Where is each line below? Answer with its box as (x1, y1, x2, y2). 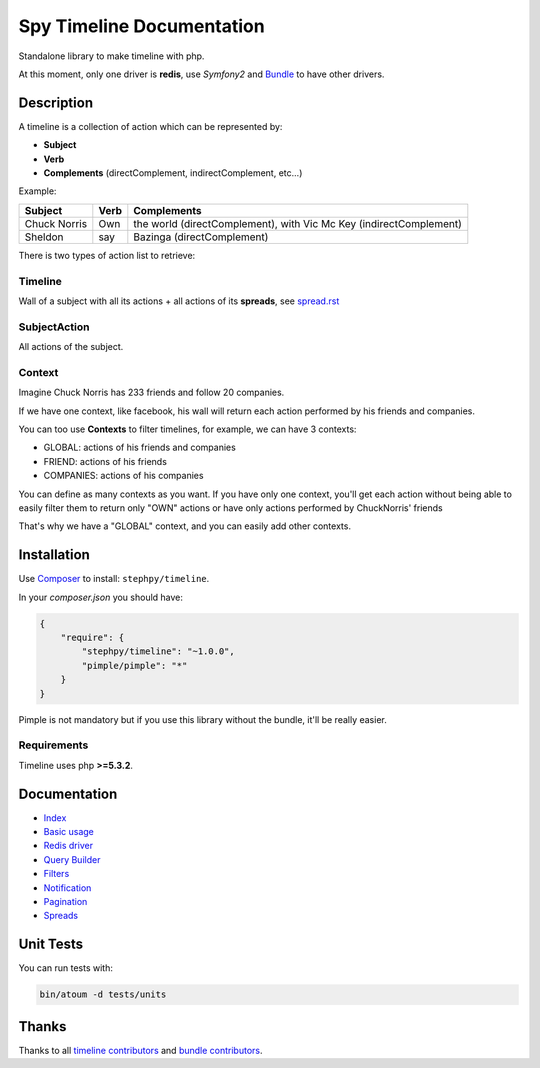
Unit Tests (18, 936, 84, 953)
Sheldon (24, 230, 64, 244)
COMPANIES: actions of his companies (43, 470, 204, 482)
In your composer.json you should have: (18, 591, 184, 603)
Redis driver (43, 840, 94, 852)
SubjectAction (18, 320, 90, 334)
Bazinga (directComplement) (133, 230, 269, 244)
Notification (43, 881, 92, 894)
